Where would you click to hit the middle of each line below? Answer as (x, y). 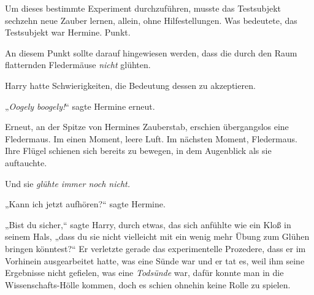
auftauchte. (26, 162)
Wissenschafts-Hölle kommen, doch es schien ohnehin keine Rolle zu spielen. (148, 284)
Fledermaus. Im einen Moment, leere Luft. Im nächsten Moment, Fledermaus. (151, 138)
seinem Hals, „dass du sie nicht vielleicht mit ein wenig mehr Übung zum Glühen (157, 236)
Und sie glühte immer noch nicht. (68, 183)
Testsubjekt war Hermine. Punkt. (68, 32)
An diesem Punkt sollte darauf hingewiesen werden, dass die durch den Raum (151, 52)
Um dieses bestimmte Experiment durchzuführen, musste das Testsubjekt (143, 8)
